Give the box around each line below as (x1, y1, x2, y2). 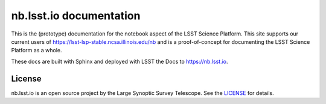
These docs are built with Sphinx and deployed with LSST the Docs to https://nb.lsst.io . (11, 58, 229, 65)
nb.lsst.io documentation (11, 9, 141, 22)
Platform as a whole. (11, 47, 62, 54)
